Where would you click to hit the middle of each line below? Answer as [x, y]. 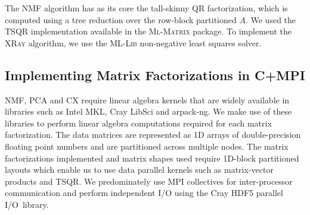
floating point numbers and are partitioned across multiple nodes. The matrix [147, 146]
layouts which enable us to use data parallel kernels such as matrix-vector [139, 170]
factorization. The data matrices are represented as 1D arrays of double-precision [153, 135]
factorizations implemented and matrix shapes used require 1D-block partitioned [152, 158]
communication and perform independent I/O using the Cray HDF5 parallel [144, 193]
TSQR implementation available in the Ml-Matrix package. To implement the [148, 31]
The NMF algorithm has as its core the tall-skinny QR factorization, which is [146, 8]
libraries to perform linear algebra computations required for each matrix [138, 123]
